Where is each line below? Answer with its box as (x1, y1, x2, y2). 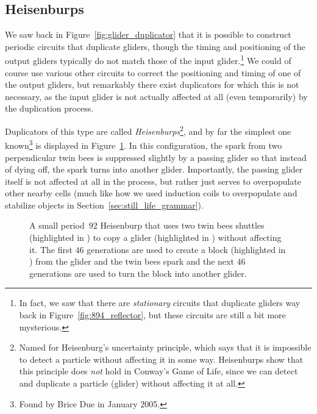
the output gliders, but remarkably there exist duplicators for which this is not (5, 78, 299, 91)
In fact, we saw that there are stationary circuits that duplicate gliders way (19, 296, 301, 309)
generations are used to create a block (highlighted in (87, 243, 286, 255)
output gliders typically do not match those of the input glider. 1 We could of (5, 52, 291, 67)
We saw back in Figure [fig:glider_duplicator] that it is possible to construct (5, 28, 291, 41)
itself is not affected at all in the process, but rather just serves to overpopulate (5, 174, 302, 187)
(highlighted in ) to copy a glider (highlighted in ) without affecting (29, 231, 282, 244)
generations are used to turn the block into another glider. (29, 266, 247, 279)
